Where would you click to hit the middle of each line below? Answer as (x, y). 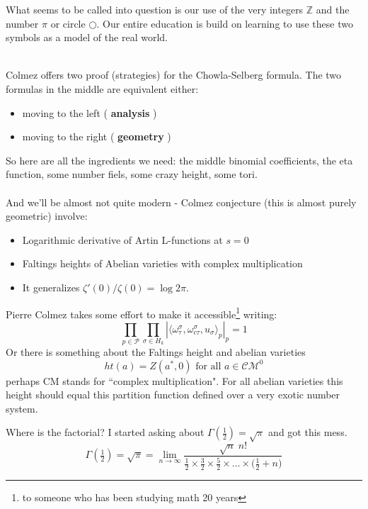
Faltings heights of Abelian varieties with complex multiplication (162, 263)
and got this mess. (308, 432)
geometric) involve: (47, 216)
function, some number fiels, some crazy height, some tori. (132, 174)
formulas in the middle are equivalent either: (102, 88)
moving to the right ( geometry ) (97, 136)
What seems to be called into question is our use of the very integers (155, 9)
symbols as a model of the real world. (87, 37)
